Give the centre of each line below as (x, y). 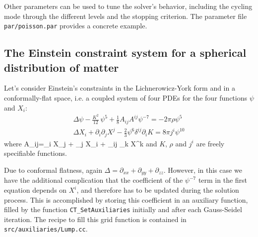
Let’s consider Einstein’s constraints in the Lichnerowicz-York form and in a (120, 88)
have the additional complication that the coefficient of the (94, 180)
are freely (210, 143)
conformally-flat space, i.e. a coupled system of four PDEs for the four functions (126, 98)
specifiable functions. (35, 153)
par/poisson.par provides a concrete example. (76, 26)
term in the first (223, 180)
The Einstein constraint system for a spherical (125, 53)
